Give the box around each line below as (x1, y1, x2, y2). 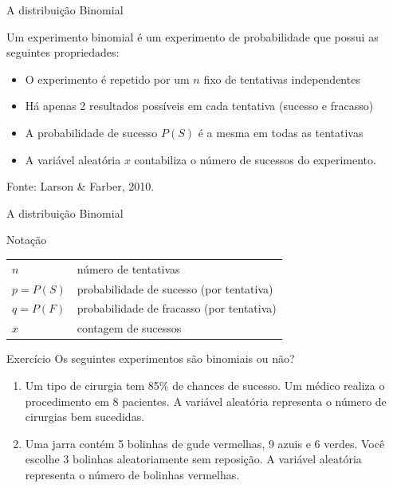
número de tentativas (77, 260, 180, 277)
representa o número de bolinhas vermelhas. (25, 466, 240, 482)
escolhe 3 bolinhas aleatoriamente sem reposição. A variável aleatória (25, 451, 362, 467)
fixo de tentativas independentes (203, 70, 360, 87)
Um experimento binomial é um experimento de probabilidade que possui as (6, 28, 379, 45)
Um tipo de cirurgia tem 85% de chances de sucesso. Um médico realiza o (25, 376, 385, 393)
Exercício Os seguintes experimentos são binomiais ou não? (6, 350, 295, 367)
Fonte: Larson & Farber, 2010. (6, 178, 155, 195)
